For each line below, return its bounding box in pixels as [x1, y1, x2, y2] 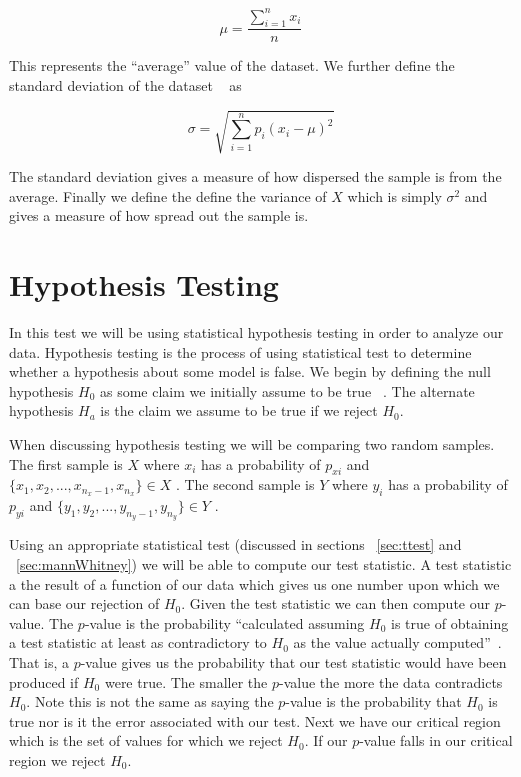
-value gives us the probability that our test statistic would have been [80, 651, 507, 672]
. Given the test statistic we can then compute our [181, 593, 490, 614]
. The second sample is [175, 474, 315, 495]
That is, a [9, 651, 69, 672]
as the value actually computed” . [293, 632, 502, 653]
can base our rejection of [9, 593, 160, 614]
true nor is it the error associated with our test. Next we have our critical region [9, 710, 501, 731]
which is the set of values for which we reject [9, 730, 283, 751]
